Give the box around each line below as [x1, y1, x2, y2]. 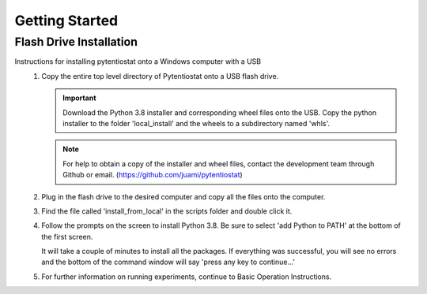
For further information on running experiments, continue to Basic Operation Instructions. [41, 272, 332, 281]
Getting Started [14, 12, 119, 29]
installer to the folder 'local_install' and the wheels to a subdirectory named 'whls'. [62, 118, 330, 128]
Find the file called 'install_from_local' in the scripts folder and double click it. [41, 206, 293, 216]
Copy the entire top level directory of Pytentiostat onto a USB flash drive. [41, 71, 279, 80]
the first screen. [41, 232, 93, 241]
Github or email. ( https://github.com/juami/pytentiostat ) [62, 170, 243, 180]
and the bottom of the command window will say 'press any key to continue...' [41, 257, 296, 267]
